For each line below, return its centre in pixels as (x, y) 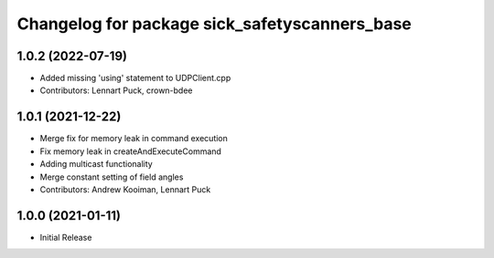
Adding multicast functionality (96, 164)
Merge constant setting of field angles (112, 177)
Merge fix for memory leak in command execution (134, 139)
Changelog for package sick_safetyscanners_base (214, 24)
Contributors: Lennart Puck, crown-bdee (116, 90)
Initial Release (66, 237)
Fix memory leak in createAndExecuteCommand (130, 151)
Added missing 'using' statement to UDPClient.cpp (135, 78)
